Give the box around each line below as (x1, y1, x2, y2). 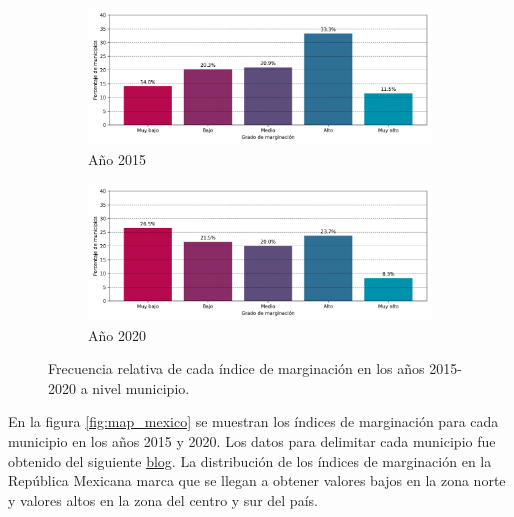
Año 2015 (88, 148, 146, 169)
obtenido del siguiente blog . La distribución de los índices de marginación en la (8, 450, 492, 471)
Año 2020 (88, 324, 146, 345)
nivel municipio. (92, 377, 190, 398)
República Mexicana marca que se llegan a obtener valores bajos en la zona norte (8, 470, 506, 491)
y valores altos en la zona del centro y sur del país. (8, 489, 318, 510)
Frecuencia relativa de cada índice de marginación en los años (48, 358, 425, 379)
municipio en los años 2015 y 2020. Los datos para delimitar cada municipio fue (8, 430, 496, 451)
